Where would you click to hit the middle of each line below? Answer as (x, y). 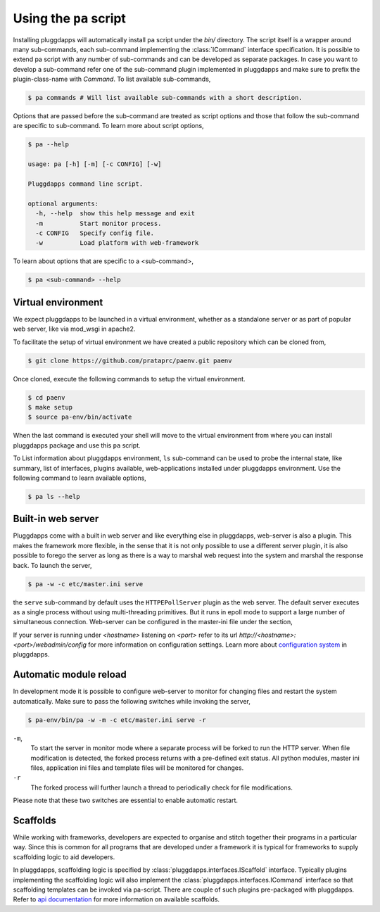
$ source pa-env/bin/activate (80, 417)
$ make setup (50, 407)
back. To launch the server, (52, 565)
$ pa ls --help (54, 496)
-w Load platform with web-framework (117, 243)
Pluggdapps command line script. (85, 184)
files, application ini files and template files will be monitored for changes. (137, 768)
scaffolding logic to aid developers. (64, 857)
